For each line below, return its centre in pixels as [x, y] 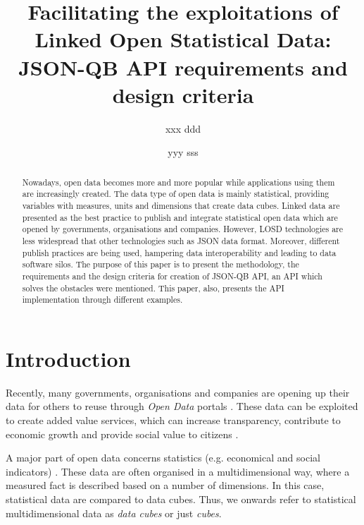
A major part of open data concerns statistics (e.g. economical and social [163, 458]
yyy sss [183, 152]
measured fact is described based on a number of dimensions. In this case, [165, 485]
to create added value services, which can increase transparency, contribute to [173, 420]
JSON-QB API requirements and [183, 67]
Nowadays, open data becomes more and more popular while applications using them [178, 182]
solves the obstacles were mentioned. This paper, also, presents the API [153, 288]
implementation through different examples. [102, 300]
